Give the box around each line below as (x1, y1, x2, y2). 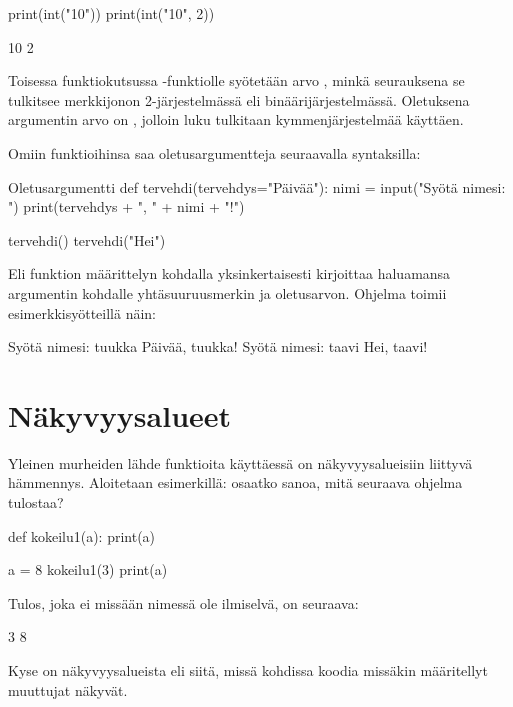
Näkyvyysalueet (8, 394, 232, 435)
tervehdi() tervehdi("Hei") (8, 229, 166, 250)
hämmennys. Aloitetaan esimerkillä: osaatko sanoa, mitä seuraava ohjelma (8, 472, 463, 493)
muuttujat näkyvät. (8, 679, 128, 700)
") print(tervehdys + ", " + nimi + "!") (8, 196, 245, 217)
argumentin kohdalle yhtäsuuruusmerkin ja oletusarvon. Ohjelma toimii (8, 282, 447, 303)
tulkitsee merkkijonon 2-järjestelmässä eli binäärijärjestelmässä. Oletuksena (8, 89, 470, 110)
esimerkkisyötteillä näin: (8, 302, 156, 323)
